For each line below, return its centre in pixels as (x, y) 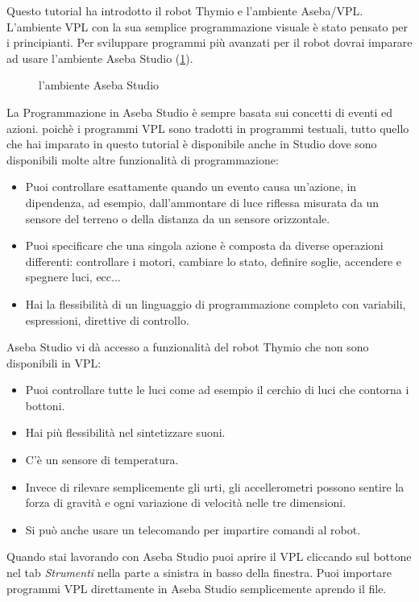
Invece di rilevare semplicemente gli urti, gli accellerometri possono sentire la (215, 486)
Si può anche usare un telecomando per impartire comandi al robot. (193, 529)
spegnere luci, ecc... (73, 277)
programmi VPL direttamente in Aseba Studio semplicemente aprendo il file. (197, 588)
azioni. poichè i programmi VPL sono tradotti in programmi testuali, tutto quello (208, 128)
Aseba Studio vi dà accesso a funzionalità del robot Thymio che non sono (188, 347)
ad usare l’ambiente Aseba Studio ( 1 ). (100, 58)
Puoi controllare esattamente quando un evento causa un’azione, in (191, 187)
